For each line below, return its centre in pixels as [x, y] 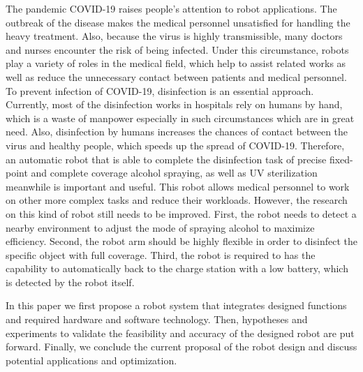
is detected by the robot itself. [70, 282]
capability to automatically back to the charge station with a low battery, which [177, 268]
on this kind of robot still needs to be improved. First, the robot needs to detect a [181, 213]
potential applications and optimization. [91, 360]
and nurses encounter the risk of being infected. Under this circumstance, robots [177, 49]
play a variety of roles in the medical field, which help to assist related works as [176, 63]
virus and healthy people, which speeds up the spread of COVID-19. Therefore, [175, 145]
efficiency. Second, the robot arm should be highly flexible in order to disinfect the [181, 241]
